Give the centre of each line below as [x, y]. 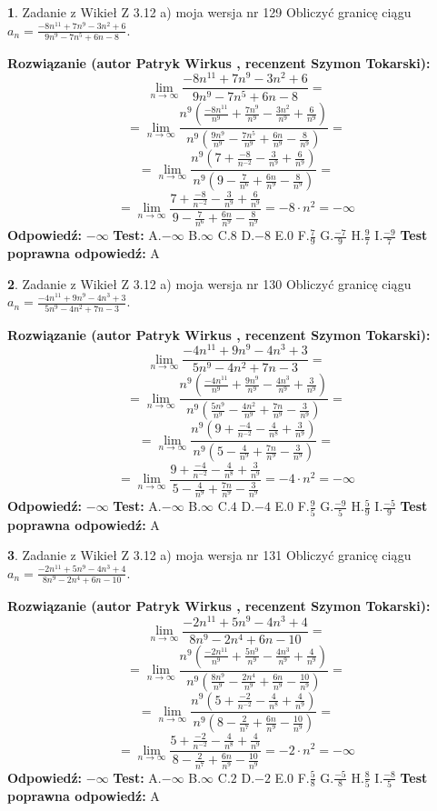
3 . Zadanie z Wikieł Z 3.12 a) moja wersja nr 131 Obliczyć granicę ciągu [209, 555]
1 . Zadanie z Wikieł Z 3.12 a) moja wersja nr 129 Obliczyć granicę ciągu [209, 12]
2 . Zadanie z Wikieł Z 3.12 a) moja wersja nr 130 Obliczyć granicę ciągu [209, 283]
